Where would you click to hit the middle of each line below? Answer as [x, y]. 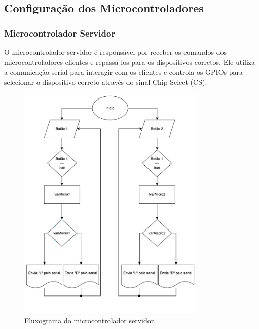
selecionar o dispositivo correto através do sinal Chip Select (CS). [106, 81]
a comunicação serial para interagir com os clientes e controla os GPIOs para [124, 72]
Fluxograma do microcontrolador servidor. [90, 320]
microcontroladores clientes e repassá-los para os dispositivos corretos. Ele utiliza [130, 62]
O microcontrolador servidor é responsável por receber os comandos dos [116, 52]
